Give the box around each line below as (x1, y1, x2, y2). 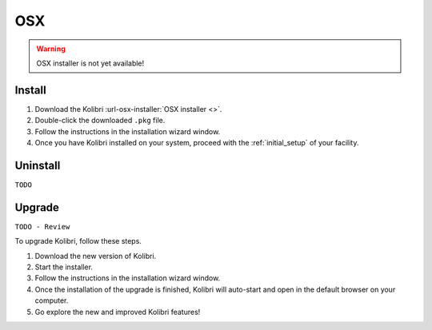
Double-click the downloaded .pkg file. (34, 116, 166, 125)
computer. (34, 296, 69, 305)
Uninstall (14, 158, 61, 172)
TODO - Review (14, 222, 70, 231)
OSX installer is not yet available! (36, 58, 145, 68)
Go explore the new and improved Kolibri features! (34, 307, 201, 316)
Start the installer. (34, 262, 94, 272)
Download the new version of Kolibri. (34, 251, 157, 260)
